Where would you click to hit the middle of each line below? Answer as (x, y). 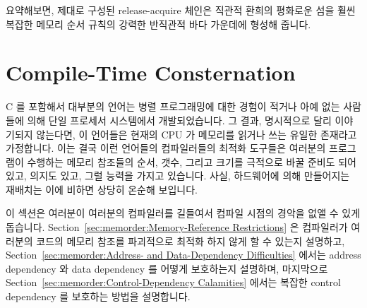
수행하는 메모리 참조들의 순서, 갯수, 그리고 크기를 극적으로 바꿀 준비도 (181, 161)
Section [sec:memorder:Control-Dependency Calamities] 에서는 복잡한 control (173, 282)
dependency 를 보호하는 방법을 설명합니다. (98, 296)
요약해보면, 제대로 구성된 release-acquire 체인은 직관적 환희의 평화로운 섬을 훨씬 (181, 10)
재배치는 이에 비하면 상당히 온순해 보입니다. (102, 189)
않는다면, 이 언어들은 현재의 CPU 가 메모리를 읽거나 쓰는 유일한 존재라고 (197, 134)
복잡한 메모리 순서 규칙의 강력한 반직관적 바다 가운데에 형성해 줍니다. (158, 24)
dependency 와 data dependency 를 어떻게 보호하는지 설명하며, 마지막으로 (167, 268)
